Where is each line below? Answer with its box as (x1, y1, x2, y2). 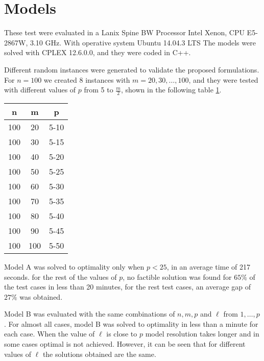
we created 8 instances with (43, 74, 130, 85)
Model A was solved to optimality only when (4, 261, 145, 272)
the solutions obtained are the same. (42, 348, 156, 359)
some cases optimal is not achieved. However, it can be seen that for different (4, 339, 246, 349)
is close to (106, 328, 137, 339)
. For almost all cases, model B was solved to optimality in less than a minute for (4, 318, 258, 329)
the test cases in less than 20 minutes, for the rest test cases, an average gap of (4, 281, 251, 292)
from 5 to (84, 84, 113, 95)
